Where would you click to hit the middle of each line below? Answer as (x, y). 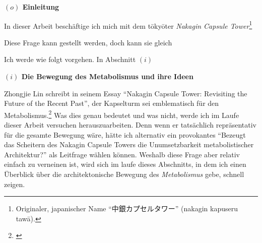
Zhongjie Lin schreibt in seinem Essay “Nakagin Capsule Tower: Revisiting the (126, 93)
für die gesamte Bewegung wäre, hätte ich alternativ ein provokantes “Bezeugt (125, 134)
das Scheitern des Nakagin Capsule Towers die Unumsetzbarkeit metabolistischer (129, 144)
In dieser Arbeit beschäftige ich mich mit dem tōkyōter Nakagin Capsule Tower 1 (128, 25)
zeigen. (15, 184)
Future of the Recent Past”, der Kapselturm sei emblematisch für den (112, 103)
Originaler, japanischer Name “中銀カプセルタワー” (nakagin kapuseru (127, 208)
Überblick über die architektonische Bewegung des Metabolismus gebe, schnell (124, 174)
